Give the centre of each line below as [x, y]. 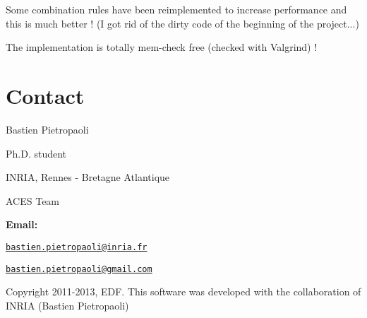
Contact [45, 95]
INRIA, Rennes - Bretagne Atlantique [88, 177]
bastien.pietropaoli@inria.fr [77, 247]
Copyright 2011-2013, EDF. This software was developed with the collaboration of [183, 291]
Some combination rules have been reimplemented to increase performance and [176, 9]
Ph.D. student [36, 153]
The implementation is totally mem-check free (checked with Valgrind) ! [162, 47]
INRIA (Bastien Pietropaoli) [67, 305]
